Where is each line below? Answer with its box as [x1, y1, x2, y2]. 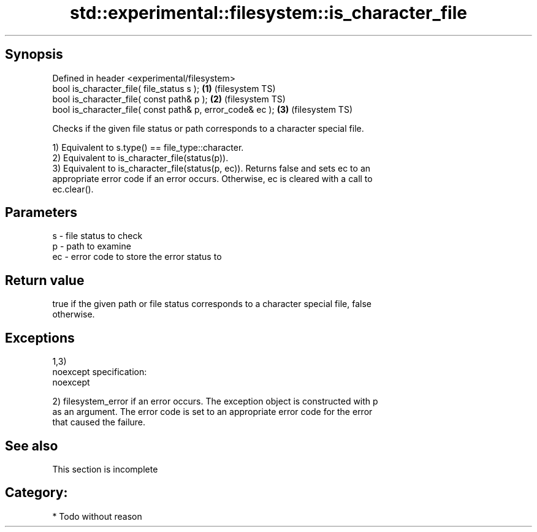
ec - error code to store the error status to [52, 251, 222, 262]
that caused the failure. [52, 417, 146, 428]
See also [5, 438, 58, 454]
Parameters [5, 205, 77, 221]
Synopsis [5, 47, 63, 63]
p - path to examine [52, 241, 131, 252]
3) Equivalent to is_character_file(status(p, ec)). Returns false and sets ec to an [52, 162, 371, 173]
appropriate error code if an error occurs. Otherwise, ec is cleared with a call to [52, 173, 373, 184]
